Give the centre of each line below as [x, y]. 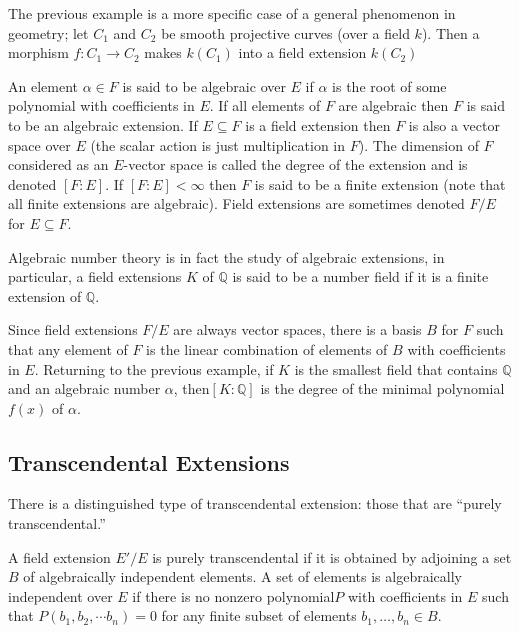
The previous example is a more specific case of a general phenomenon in [232, 13]
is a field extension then [318, 124]
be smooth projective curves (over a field [285, 32]
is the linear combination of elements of [267, 348]
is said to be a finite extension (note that [380, 183]
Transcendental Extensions [149, 461]
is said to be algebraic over [204, 85]
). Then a [450, 32]
